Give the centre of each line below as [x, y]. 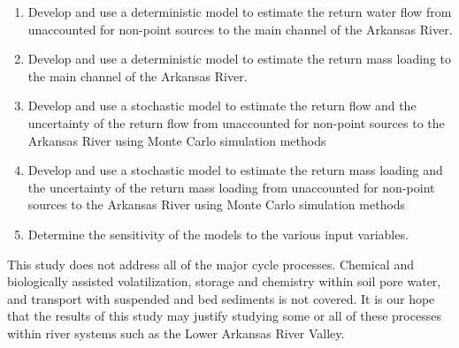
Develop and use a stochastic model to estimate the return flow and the [222, 106]
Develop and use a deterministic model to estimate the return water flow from [240, 11]
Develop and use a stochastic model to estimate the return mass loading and [235, 170]
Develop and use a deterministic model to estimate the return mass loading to [240, 59]
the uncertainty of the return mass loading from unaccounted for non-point [231, 187]
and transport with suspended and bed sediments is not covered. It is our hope [221, 298]
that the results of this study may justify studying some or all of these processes [224, 316]
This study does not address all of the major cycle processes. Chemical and [210, 264]
